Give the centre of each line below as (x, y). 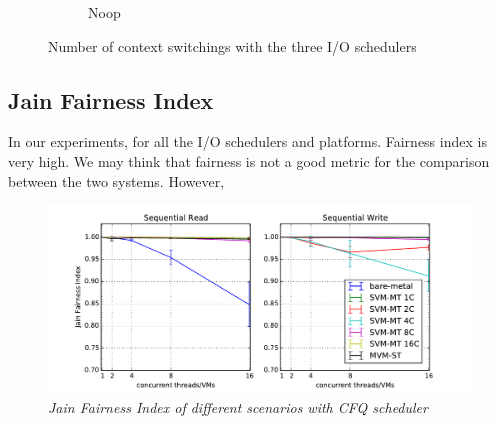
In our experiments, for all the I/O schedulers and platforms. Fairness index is (247, 141)
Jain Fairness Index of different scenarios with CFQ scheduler (238, 407)
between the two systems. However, (116, 180)
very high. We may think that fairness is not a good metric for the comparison (249, 160)
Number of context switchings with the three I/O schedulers (232, 45)
